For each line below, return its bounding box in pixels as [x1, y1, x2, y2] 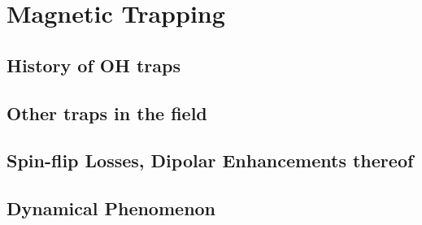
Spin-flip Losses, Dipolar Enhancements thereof [7, 148, 414, 173]
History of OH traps [7, 52, 181, 77]
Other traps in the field [7, 100, 207, 125]
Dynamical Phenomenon [7, 196, 216, 221]
